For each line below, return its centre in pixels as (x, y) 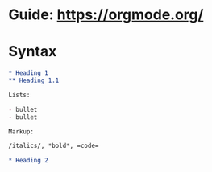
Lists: (19, 95)
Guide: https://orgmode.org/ (106, 15)
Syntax (33, 52)
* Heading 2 (28, 161)
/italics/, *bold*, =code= (54, 146)
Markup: (21, 131)
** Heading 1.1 (34, 80)
